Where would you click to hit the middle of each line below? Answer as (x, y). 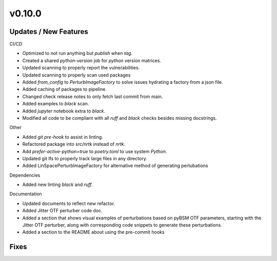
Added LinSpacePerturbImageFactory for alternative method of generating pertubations (115, 166)
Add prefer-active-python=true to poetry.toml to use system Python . (95, 151)
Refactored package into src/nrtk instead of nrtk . (74, 144)
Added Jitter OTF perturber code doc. (62, 211)
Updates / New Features (49, 32)
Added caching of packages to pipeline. (65, 89)
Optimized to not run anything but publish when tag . (77, 53)
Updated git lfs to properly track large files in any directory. (85, 158)
